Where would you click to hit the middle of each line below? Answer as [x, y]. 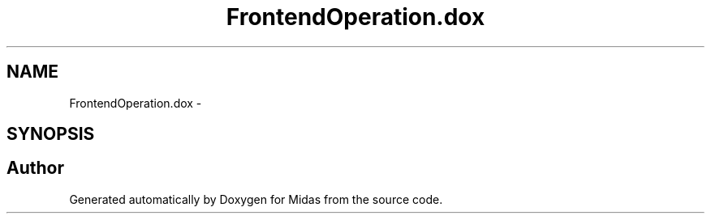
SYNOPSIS [51, 134]
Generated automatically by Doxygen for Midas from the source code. [256, 199]
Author [35, 168]
